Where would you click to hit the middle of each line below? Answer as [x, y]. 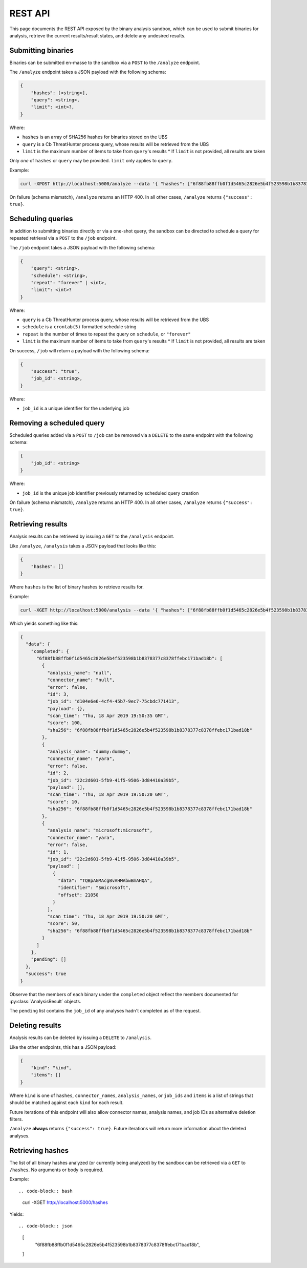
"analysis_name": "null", [80, 673]
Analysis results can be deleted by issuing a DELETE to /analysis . [81, 1038]
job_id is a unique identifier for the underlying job [76, 408]
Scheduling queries [41, 218]
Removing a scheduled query [57, 423]
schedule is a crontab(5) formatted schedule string [79, 327]
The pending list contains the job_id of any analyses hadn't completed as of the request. [105, 1011]
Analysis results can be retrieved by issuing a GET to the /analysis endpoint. [92, 536]
